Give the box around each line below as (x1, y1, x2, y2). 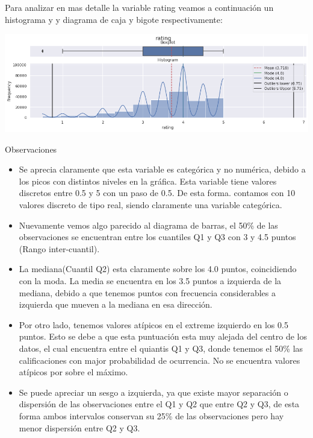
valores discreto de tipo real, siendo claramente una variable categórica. (19, 198, 282, 211)
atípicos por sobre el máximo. (19, 366, 128, 378)
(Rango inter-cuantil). (19, 242, 100, 255)
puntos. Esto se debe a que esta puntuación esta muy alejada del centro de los (19, 330, 308, 343)
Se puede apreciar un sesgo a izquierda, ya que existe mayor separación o (19, 386, 288, 398)
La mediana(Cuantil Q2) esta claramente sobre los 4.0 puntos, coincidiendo (19, 262, 297, 275)
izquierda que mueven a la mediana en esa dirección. (19, 298, 212, 311)
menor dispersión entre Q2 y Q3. (19, 421, 140, 434)
